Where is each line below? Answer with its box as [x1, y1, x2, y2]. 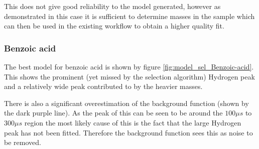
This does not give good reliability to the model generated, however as [4, 1, 221, 11]
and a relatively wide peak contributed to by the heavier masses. [4, 81, 203, 91]
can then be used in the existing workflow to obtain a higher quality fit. [4, 20, 224, 31]
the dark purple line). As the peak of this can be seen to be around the [4, 107, 223, 118]
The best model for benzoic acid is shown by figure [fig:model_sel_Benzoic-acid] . [4, 61, 254, 71]
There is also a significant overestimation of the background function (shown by [4, 97, 249, 108]
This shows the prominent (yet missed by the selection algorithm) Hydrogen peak [4, 71, 255, 81]
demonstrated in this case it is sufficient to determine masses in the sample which [4, 10, 255, 21]
